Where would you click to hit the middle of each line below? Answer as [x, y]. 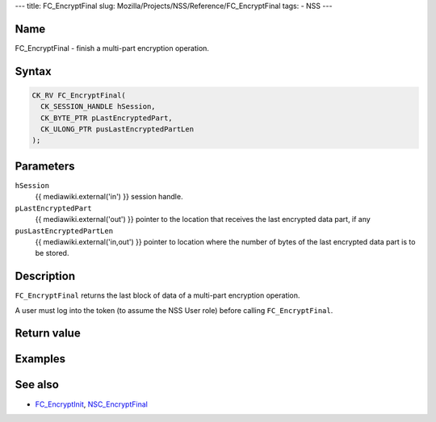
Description [45, 276]
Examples [40, 359]
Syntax [33, 71]
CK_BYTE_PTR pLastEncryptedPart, [107, 118]
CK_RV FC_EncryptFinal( [79, 95]
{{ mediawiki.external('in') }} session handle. [109, 197]
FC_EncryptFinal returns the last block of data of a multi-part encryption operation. [157, 295]
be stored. [52, 253]
